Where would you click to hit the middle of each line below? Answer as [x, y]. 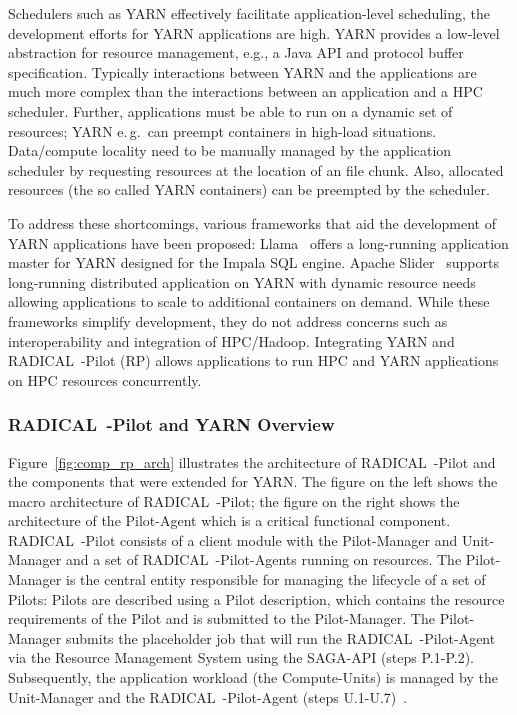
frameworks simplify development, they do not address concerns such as [228, 320]
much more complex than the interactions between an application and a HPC [245, 91]
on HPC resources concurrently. [105, 379]
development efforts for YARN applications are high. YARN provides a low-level [254, 32]
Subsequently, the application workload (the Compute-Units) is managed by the [253, 677]
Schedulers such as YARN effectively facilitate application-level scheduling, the [249, 13]
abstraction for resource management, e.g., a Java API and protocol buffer [236, 52]
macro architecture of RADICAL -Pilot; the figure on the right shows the [234, 500]
